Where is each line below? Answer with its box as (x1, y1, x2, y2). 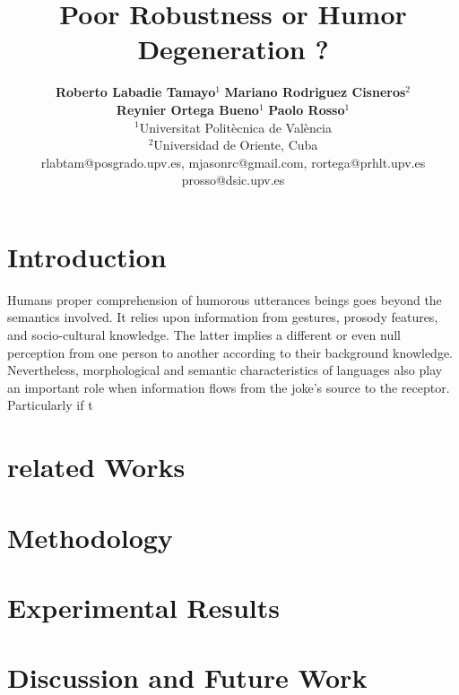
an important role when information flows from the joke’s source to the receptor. (7, 378, 450, 396)
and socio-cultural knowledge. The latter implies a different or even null (7, 326, 401, 343)
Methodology (7, 518, 173, 555)
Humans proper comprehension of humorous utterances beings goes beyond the (7, 290, 442, 308)
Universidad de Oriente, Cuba (153, 135, 318, 154)
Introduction (7, 238, 167, 274)
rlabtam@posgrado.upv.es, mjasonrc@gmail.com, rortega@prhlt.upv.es (40, 152, 426, 171)
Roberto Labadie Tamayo (55, 83, 216, 101)
